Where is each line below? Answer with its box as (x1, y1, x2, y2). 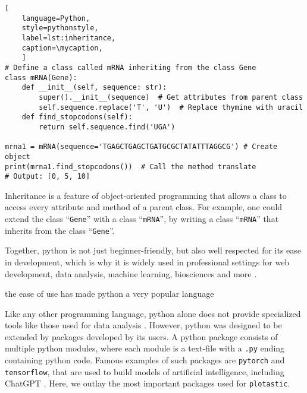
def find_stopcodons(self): (21, 113, 133, 122)
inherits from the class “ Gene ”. (5, 224, 115, 236)
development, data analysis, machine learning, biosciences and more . (5, 267, 257, 280)
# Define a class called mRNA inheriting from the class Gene (5, 63, 256, 72)
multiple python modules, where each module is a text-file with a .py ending (5, 342, 285, 354)
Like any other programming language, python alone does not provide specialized (5, 307, 301, 319)
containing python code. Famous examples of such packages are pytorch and (5, 354, 285, 366)
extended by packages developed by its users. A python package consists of (5, 330, 278, 343)
